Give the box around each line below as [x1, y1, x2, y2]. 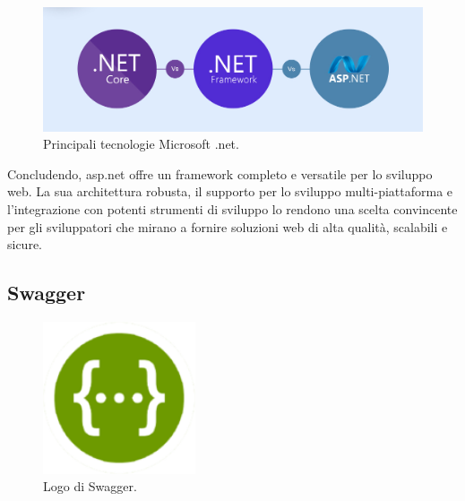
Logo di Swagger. [43, 477, 137, 496]
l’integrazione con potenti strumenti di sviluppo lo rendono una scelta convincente [7, 200, 458, 219]
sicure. [7, 235, 43, 254]
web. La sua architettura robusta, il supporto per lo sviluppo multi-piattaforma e [7, 182, 453, 201]
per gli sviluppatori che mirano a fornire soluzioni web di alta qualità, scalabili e [7, 217, 448, 236]
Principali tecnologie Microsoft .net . [43, 134, 239, 153]
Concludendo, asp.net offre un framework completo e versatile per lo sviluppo [7, 164, 433, 183]
